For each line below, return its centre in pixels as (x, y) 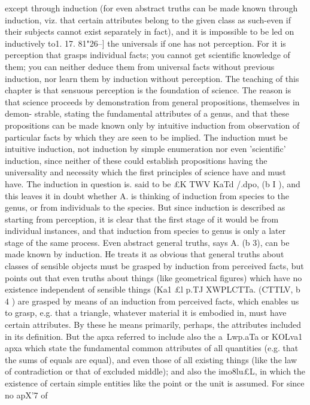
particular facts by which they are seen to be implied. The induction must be (146, 137)
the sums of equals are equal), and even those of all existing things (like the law (151, 359)
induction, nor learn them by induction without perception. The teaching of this (152, 78)
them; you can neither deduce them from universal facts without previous (140, 66)
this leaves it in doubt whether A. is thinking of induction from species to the (147, 195)
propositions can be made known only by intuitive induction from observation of (152, 125)
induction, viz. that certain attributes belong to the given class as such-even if (148, 19)
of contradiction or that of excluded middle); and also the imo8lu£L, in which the (155, 371)
